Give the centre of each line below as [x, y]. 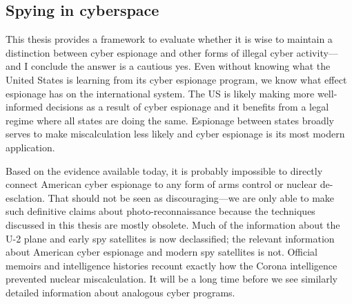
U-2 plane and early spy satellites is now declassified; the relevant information [170, 238]
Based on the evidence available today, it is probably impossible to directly [164, 170]
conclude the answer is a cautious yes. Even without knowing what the [180, 66]
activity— [317, 52]
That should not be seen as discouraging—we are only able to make [191, 197]
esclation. [25, 197]
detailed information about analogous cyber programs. [120, 292]
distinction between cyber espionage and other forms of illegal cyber [149, 52]
